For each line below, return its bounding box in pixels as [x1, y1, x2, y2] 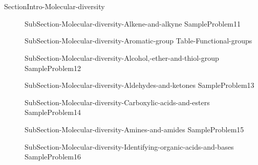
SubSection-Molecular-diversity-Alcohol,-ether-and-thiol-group [25, 52, 219, 63]
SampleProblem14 [25, 107, 81, 117]
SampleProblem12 [25, 62, 81, 73]
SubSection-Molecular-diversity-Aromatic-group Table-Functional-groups [25, 35, 252, 46]
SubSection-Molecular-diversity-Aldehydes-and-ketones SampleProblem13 [25, 80, 254, 90]
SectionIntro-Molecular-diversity [4, 1, 105, 12]
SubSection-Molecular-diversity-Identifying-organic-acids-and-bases [25, 141, 234, 152]
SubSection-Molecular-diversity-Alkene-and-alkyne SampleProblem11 [25, 18, 241, 29]
